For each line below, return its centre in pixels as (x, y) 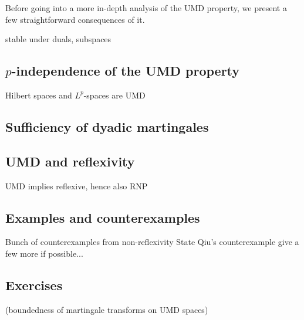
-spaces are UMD (114, 95)
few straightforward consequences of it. (75, 19)
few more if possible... (44, 253)
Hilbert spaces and (39, 95)
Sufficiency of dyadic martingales (107, 126)
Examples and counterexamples (103, 217)
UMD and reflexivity (70, 161)
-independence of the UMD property (126, 71)
